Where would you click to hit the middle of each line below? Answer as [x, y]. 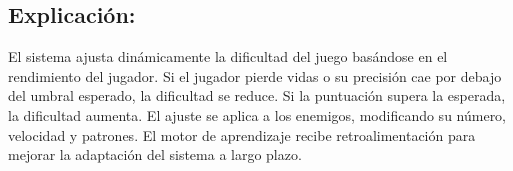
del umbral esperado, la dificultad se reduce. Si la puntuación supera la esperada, [257, 95]
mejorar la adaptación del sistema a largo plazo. [155, 154]
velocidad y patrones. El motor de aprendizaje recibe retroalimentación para [242, 134]
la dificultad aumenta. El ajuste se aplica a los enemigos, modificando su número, [257, 114]
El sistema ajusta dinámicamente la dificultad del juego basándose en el [228, 56]
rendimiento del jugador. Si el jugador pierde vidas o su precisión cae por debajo [255, 75]
